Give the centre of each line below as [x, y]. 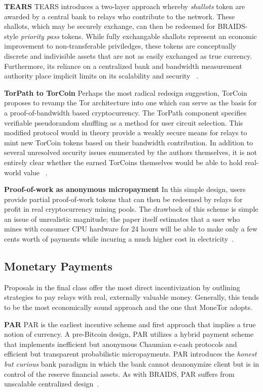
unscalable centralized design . [52, 384]
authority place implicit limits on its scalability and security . [101, 76]
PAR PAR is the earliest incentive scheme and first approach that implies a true [130, 324]
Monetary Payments [58, 266]
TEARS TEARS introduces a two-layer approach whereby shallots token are [125, 6]
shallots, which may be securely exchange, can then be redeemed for [110, 26]
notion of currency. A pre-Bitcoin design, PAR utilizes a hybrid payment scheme [129, 334]
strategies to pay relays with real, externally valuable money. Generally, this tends [131, 297]
